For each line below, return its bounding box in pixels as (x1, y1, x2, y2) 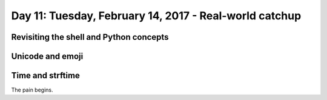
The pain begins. (11, 86, 53, 93)
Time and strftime (11, 70, 80, 81)
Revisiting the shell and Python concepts (11, 32, 169, 42)
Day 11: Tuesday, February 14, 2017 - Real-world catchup (11, 9, 302, 22)
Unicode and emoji (11, 51, 84, 61)
